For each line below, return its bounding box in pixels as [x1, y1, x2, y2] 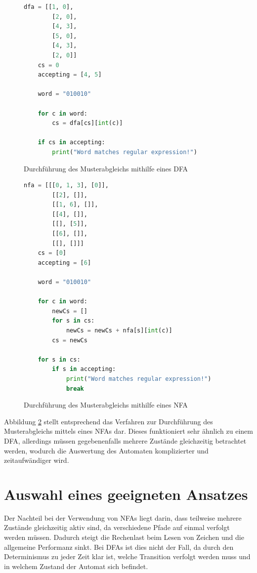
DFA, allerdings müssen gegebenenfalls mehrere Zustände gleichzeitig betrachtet [4, 435, 247, 446]
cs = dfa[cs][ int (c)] [52, 120, 123, 127]
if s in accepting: [52, 366, 116, 373]
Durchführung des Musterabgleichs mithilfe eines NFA [24, 400, 188, 410]
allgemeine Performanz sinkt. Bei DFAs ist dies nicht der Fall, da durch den [4, 541, 234, 552]
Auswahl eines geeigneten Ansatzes [4, 484, 248, 504]
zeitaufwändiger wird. [4, 455, 69, 465]
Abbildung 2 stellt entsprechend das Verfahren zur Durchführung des [4, 416, 213, 426]
